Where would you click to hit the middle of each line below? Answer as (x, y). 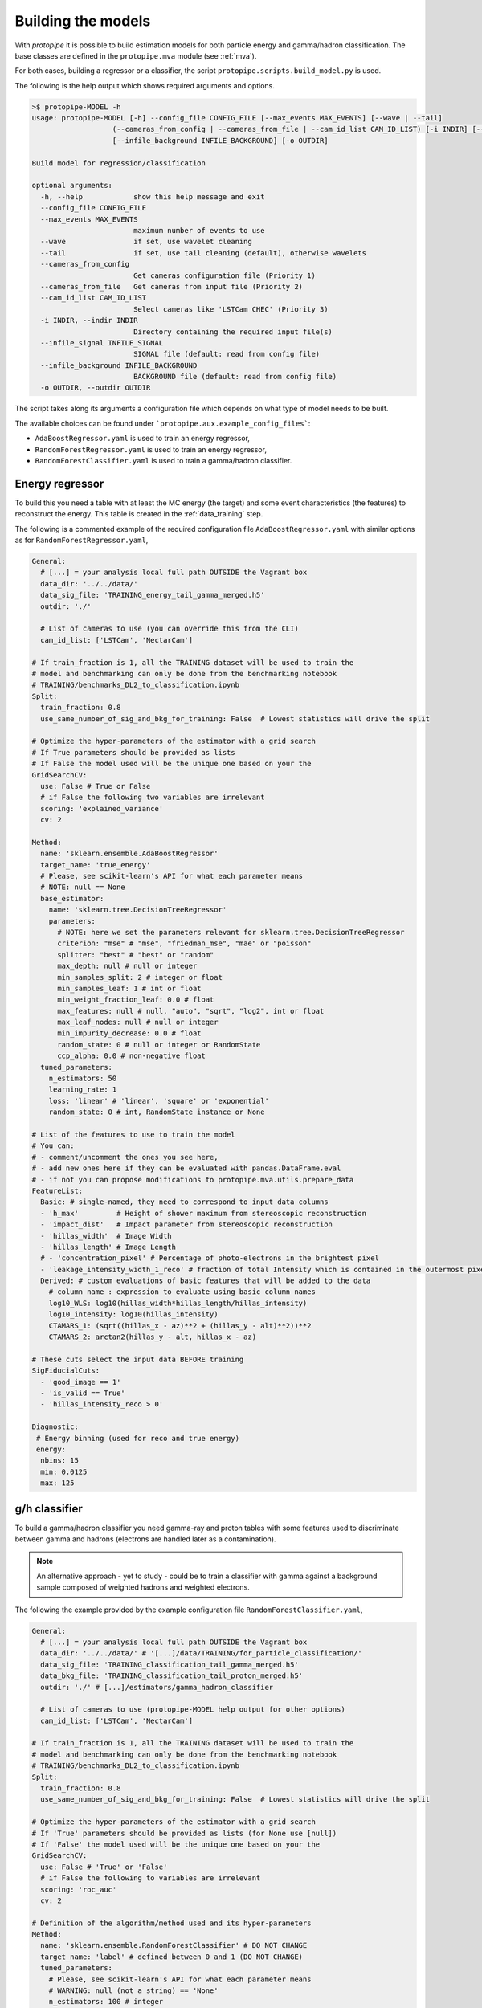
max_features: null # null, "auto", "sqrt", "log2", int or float (191, 1011)
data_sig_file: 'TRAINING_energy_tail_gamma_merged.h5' (153, 595)
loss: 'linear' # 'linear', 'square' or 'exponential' (159, 1101)
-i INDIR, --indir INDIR (89, 320)
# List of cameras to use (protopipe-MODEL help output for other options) (193, 1710)
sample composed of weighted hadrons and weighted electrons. (143, 1587)
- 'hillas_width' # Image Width (106, 1236)
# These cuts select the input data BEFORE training (138, 1359)
